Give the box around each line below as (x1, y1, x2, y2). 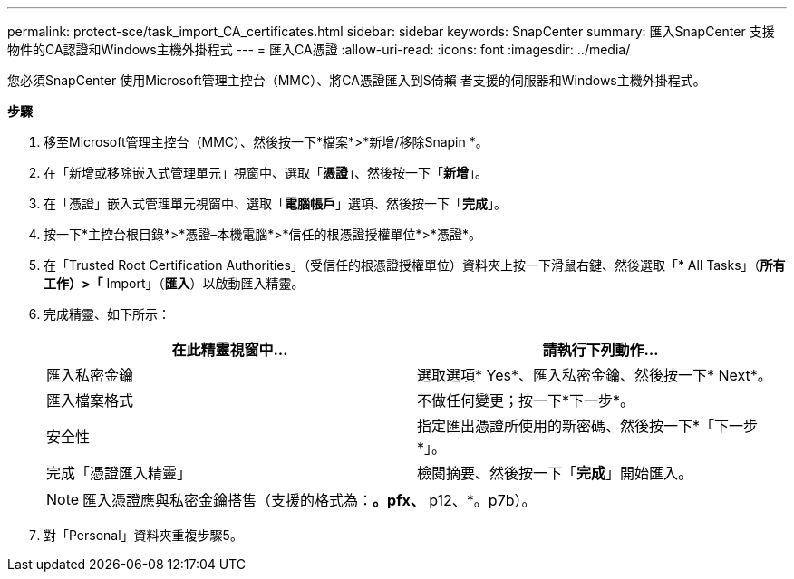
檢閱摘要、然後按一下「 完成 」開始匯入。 (417, 464, 693, 482)
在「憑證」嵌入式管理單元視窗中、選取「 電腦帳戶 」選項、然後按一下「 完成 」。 (44, 196, 507, 211)
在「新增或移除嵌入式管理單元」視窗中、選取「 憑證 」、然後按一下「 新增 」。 (44, 165, 488, 180)
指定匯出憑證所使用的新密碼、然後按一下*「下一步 (417, 417, 759, 435)
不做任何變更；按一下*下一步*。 (417, 391, 635, 410)
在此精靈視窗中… (171, 341, 288, 359)
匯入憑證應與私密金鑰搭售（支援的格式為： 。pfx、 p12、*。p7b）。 (82, 491, 537, 509)
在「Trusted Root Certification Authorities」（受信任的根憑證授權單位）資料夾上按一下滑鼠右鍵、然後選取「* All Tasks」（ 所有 (44, 257, 786, 273)
